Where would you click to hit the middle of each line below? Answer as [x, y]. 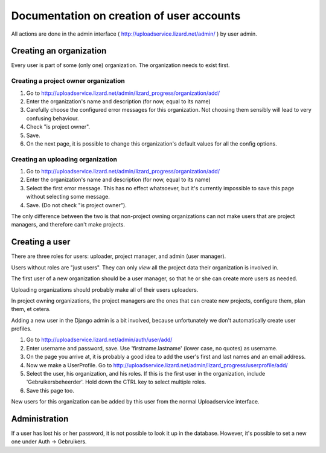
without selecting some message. [68, 197]
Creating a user [41, 242]
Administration [40, 419]
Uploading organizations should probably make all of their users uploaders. [105, 289]
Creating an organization [59, 51]
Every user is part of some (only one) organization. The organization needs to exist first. [120, 65]
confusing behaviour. [53, 118]
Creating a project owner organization [68, 81]
